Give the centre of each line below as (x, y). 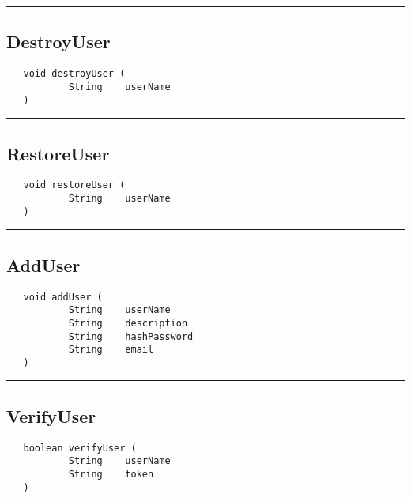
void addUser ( (63, 297)
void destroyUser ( (74, 74)
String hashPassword (131, 336)
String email (111, 350)
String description (128, 323)
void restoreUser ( (74, 185)
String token (111, 474)
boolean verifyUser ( (80, 448)
